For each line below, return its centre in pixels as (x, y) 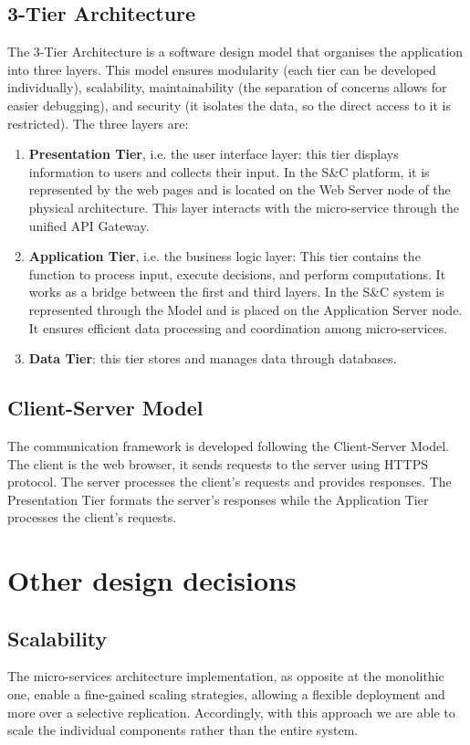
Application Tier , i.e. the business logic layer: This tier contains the (225, 256)
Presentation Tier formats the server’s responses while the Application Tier (218, 499)
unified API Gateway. (89, 225)
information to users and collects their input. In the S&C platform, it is (229, 171)
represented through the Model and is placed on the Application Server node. (245, 309)
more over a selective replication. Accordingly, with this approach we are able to (231, 712)
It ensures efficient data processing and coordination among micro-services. (238, 327)
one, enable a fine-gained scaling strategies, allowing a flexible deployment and (226, 694)
